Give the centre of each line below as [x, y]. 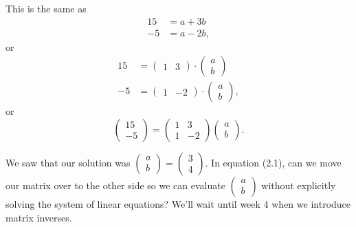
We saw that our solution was [68, 162]
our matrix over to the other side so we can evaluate [115, 185]
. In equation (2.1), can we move [273, 162]
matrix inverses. [39, 217]
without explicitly [299, 185]
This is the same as [46, 8]
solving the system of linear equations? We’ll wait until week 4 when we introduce [178, 203]
